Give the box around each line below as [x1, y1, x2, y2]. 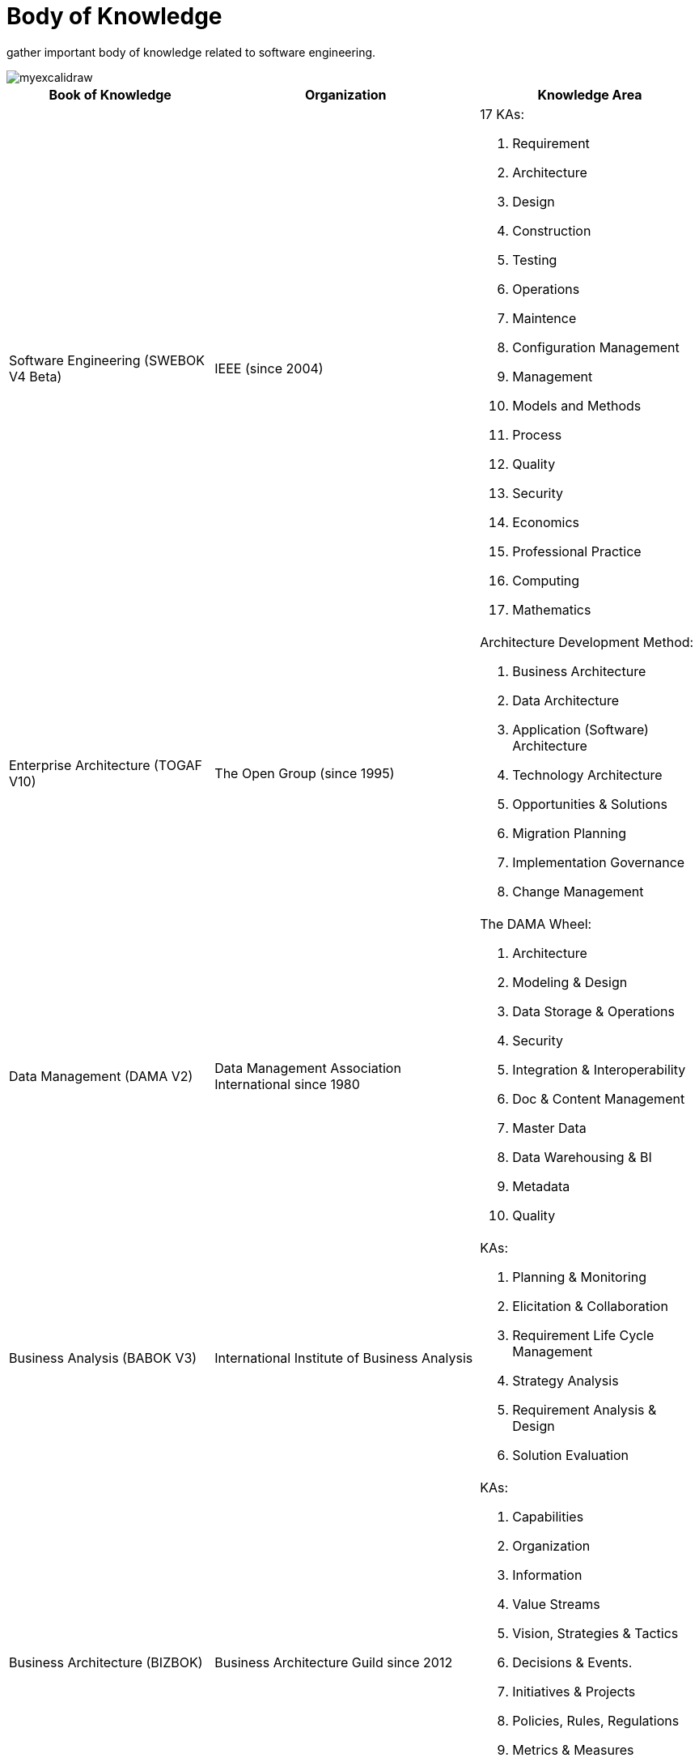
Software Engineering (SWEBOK [9, 351, 205, 368]
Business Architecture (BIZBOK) [9, 1653, 203, 1670]
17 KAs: [480, 105, 525, 122]
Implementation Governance [512, 853, 685, 870]
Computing [512, 572, 580, 589]
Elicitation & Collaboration [512, 1297, 668, 1314]
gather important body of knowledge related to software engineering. [6, 45, 376, 59]
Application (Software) [512, 721, 649, 738]
